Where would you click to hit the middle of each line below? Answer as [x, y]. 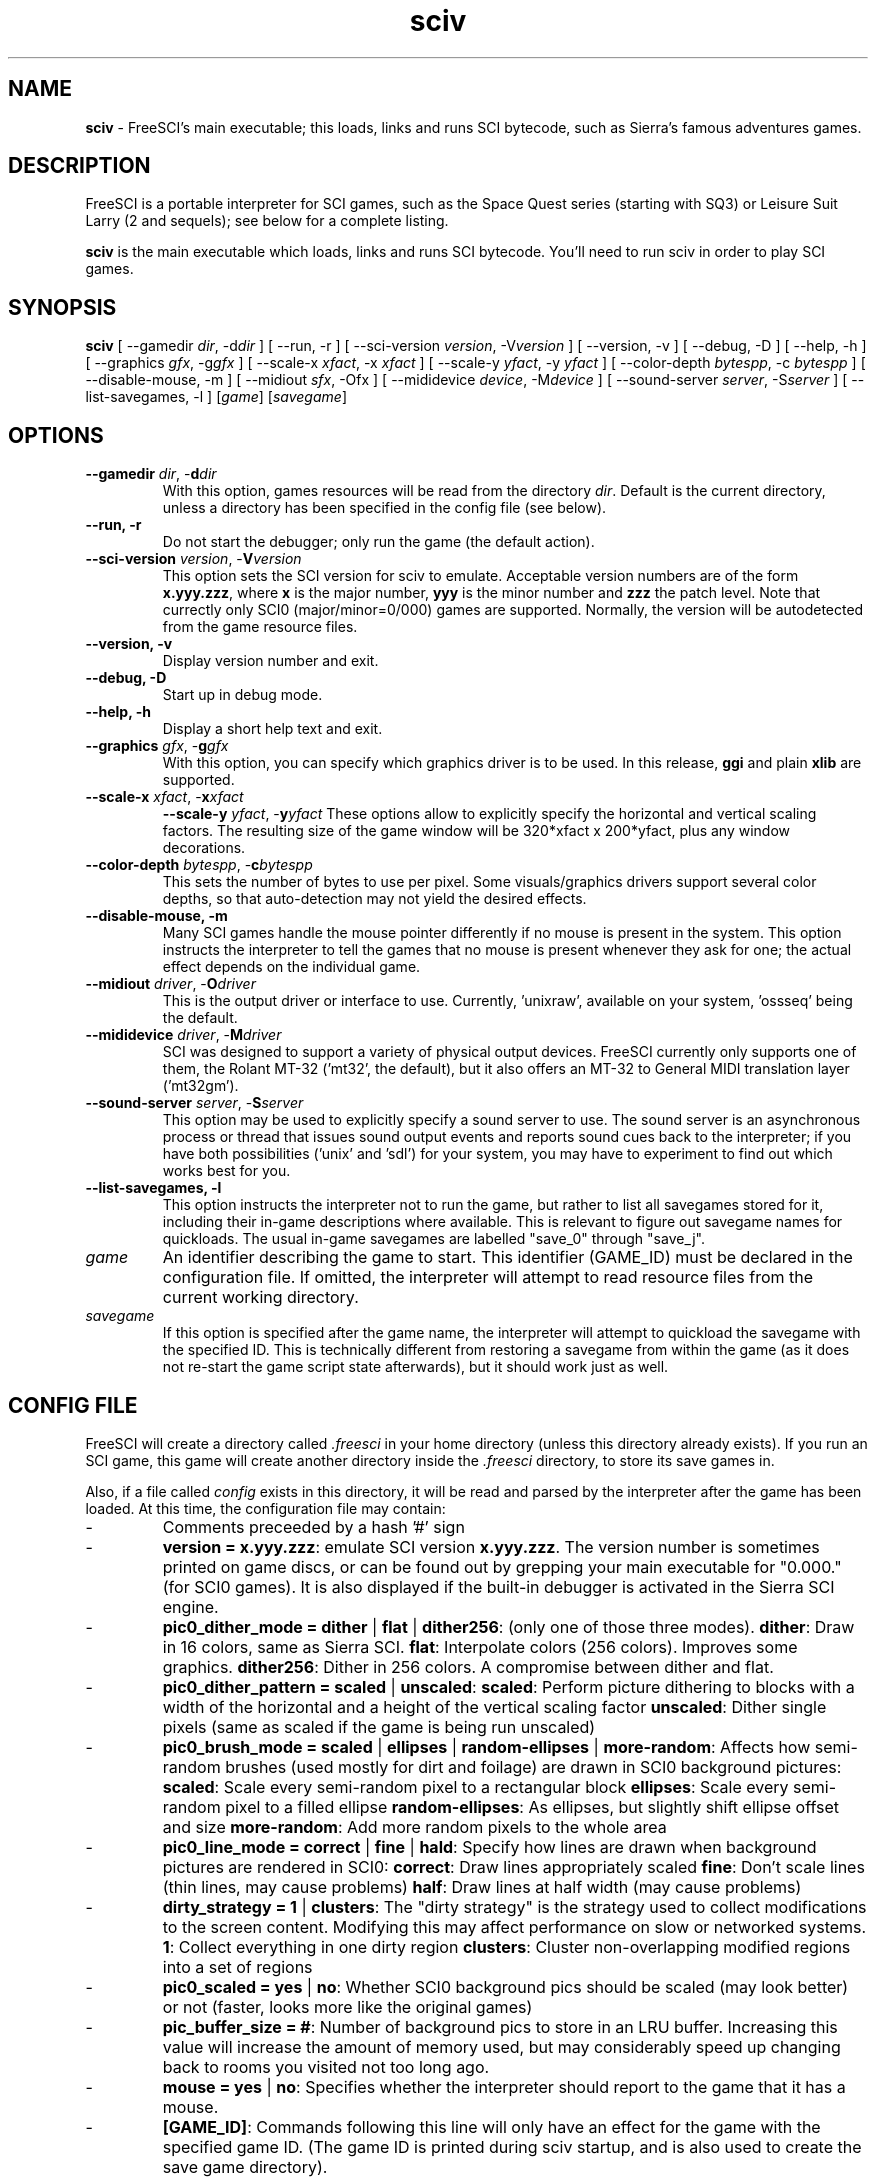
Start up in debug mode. [242, 695]
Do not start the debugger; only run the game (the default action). [378, 542]
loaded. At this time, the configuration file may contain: [265, 1508]
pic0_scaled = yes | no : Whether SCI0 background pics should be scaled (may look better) [505, 1986]
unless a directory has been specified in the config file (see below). [384, 508]
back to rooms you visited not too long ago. [326, 2066]
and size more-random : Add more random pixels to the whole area [414, 1826]
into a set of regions [237, 1966]
